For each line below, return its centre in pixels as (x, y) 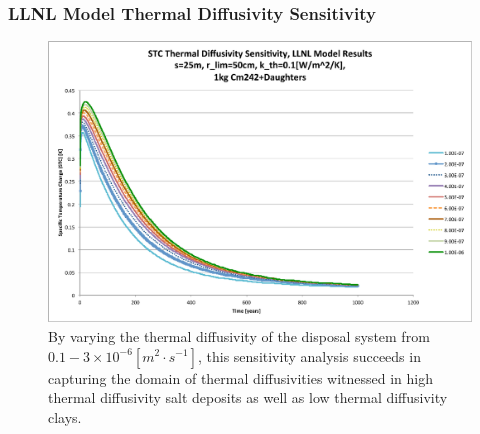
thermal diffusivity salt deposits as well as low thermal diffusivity (248, 397)
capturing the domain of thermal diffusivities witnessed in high (241, 377)
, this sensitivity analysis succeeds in (309, 355)
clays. (65, 416)
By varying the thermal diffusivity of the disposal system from (239, 335)
